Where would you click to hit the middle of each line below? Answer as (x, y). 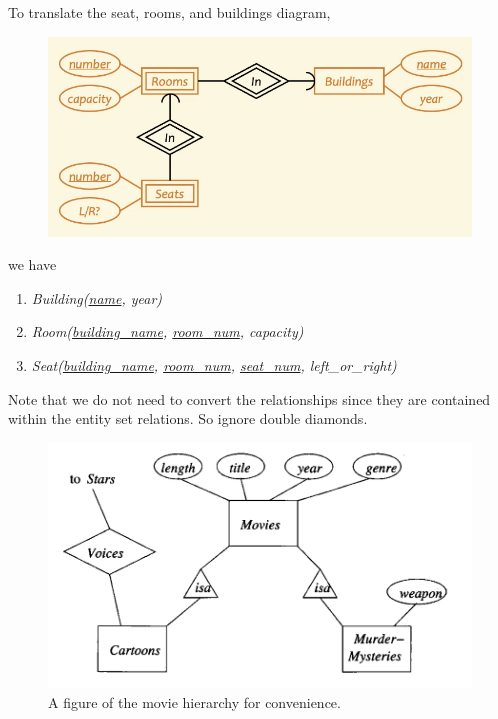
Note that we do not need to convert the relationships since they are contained (249, 398)
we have (32, 264)
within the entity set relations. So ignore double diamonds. (188, 418)
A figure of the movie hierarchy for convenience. (194, 701)
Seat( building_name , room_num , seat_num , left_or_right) (214, 365)
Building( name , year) (97, 297)
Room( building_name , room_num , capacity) (167, 331)
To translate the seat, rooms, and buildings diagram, (169, 12)
